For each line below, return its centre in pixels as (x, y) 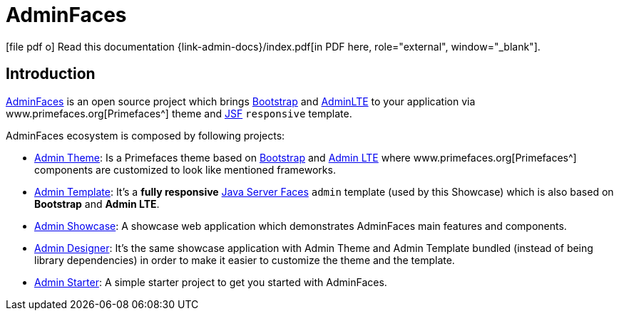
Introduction (51, 74)
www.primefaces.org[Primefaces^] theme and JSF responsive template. (179, 113)
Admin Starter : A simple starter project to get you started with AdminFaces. (211, 282)
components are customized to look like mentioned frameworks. (185, 169)
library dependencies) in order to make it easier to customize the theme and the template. (245, 260)
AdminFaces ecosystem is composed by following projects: (145, 135)
